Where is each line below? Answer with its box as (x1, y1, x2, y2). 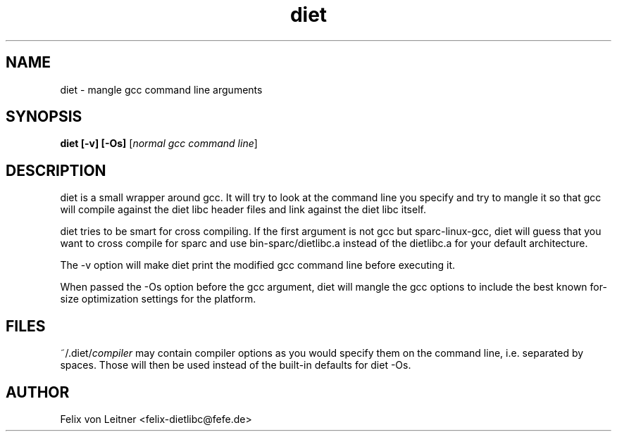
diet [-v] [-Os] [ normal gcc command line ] (60, 137, 258, 150)
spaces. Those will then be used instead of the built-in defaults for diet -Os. (60, 359, 411, 372)
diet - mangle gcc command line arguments (60, 83, 263, 96)
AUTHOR (6, 383, 70, 401)
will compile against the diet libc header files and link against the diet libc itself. (60, 203, 426, 216)
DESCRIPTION (6, 161, 106, 179)
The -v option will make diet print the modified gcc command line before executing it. (60, 259, 456, 272)
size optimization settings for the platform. (60, 293, 256, 305)
